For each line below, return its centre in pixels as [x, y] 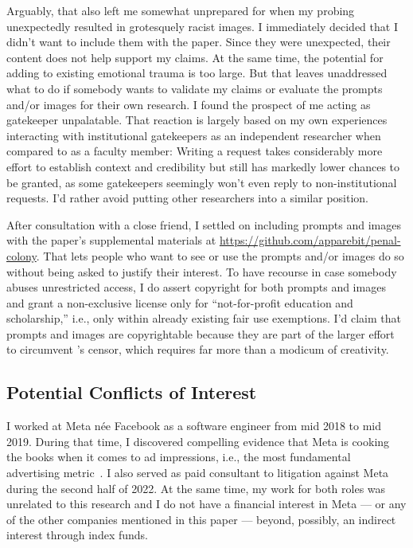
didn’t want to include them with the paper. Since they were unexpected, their [199, 42]
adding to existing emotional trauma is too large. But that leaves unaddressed [197, 73]
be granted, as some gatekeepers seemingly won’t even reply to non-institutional [202, 182]
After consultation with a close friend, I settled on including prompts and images [204, 224]
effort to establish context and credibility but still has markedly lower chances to [203, 166]
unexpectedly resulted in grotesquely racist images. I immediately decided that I [202, 26]
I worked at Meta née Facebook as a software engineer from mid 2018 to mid [194, 426]
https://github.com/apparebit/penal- [310, 240]
